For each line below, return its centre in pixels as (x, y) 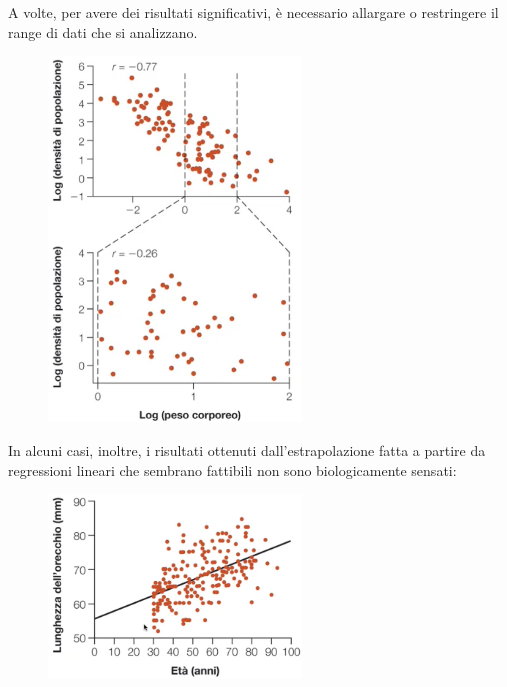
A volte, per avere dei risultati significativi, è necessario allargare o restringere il (253, 12)
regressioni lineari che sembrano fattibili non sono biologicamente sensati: (232, 469)
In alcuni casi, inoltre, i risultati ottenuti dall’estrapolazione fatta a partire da (247, 449)
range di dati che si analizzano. (103, 31)
